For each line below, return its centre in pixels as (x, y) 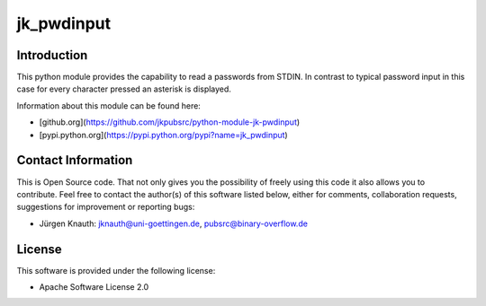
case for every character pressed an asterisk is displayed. (124, 89)
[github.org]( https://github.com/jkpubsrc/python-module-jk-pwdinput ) (170, 122)
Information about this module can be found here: (109, 105)
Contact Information (75, 160)
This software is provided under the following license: (116, 270)
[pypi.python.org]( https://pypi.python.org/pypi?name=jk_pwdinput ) (163, 135)
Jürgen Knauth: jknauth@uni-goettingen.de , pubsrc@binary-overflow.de (173, 223)
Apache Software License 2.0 (94, 287)
